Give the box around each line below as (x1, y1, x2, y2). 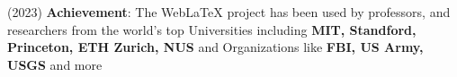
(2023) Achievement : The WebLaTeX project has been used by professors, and (7, 3, 451, 21)
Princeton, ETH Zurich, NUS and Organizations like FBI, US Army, (7, 38, 424, 56)
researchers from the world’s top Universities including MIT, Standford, (7, 20, 417, 38)
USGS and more (7, 55, 103, 73)
